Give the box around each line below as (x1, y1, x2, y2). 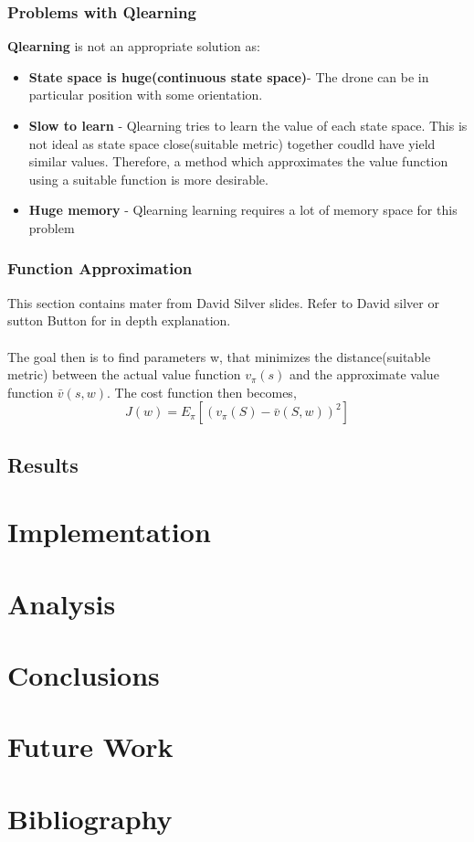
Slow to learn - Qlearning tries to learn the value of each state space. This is (28, 116, 468, 134)
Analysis (7, 584, 116, 622)
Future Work (7, 728, 174, 765)
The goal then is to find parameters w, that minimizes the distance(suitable (7, 346, 431, 366)
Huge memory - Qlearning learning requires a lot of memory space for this (28, 200, 458, 219)
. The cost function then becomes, (106, 382, 297, 401)
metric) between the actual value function (7, 365, 241, 384)
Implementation (7, 513, 211, 550)
